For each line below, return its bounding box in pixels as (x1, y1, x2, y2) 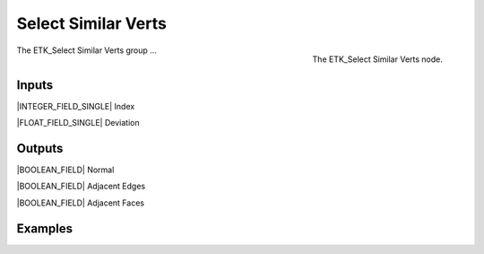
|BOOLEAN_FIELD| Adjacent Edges (16, 180, 146, 192)
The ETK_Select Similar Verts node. (312, 54, 443, 65)
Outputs (16, 140, 64, 156)
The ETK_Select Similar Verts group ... (16, 45, 157, 56)
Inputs (16, 77, 54, 92)
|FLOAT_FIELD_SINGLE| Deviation (16, 118, 140, 128)
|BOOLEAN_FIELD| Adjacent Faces (16, 197, 145, 208)
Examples (16, 221, 73, 236)
